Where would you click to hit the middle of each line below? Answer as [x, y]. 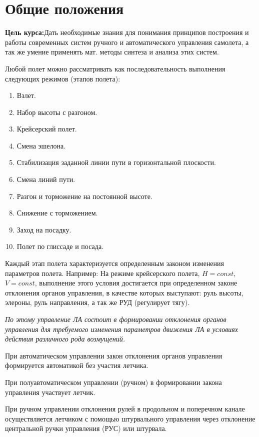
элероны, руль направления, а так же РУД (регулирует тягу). [97, 302]
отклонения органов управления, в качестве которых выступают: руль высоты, [124, 292]
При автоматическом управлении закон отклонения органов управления [114, 355]
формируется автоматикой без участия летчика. [77, 365]
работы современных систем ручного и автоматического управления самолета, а [127, 42]
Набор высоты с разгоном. [57, 112]
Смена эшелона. [41, 145]
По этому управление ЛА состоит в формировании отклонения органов [116, 319]
